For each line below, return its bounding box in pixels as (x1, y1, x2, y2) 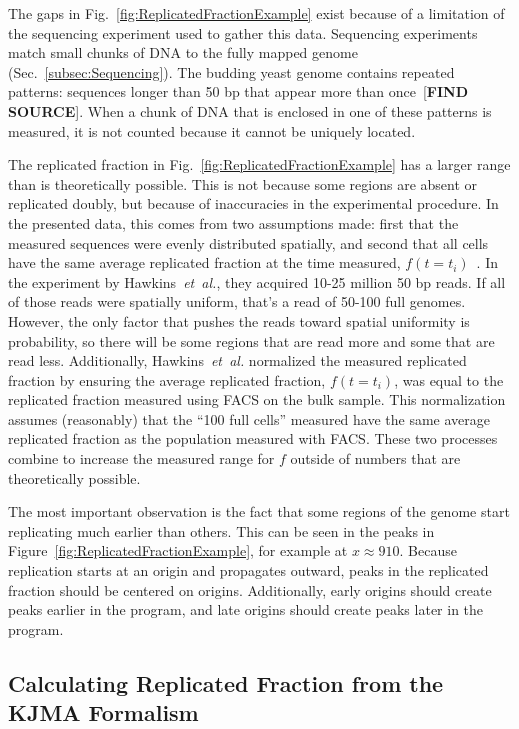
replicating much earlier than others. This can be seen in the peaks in (8, 520, 435, 541)
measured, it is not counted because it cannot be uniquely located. (8, 120, 416, 141)
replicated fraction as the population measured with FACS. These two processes (8, 428, 498, 449)
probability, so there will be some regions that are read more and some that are (8, 330, 495, 351)
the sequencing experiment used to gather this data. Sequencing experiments (8, 22, 478, 43)
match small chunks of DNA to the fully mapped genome (8, 42, 358, 63)
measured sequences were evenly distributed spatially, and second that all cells (8, 232, 489, 253)
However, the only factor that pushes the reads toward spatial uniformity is (8, 310, 470, 331)
